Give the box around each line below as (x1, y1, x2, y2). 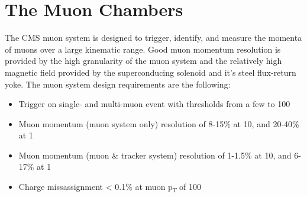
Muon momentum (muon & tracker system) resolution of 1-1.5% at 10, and (18, 148, 292, 161)
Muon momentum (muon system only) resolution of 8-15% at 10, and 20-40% (18, 117, 299, 130)
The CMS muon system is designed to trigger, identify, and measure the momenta (5, 31, 302, 44)
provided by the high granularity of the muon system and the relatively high (5, 54, 282, 67)
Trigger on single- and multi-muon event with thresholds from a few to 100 (18, 98, 290, 110)
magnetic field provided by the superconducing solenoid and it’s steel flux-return (5, 66, 296, 78)
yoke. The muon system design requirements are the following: (5, 77, 231, 90)
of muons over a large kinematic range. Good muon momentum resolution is (5, 43, 281, 55)
